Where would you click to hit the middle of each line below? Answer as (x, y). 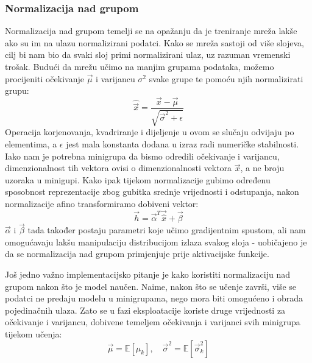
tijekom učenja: (34, 334)
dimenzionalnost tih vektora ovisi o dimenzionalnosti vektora (119, 168)
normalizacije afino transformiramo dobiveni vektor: (102, 204)
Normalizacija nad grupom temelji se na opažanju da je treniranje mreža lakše (151, 31)
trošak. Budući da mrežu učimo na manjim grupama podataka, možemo (140, 66)
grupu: (17, 90)
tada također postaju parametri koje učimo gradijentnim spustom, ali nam (167, 230)
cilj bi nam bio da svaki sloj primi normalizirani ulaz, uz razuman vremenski (148, 55)
